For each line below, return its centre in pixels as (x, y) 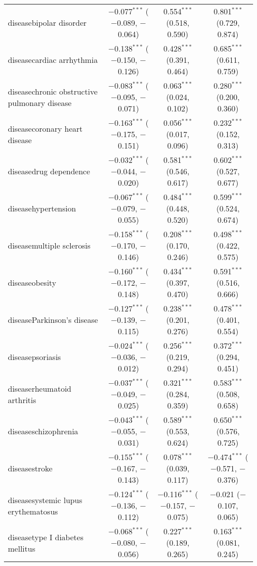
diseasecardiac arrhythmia (53, 60)
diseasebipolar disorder (47, 23)
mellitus (22, 548)
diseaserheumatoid (40, 388)
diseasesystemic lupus (45, 500)
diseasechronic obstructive (53, 91)
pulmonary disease (40, 103)
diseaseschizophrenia (43, 431)
